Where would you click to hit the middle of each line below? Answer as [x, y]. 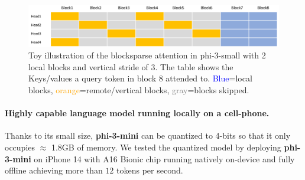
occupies [20, 147]
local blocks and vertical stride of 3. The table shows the [131, 66]
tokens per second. [150, 170]
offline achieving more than [54, 170]
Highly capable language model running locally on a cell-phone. [137, 113]
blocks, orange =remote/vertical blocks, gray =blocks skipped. [139, 90]
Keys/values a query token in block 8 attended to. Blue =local [140, 78]
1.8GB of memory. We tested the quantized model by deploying [166, 147]
